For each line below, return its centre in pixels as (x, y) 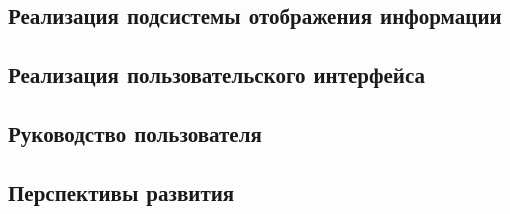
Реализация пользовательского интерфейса (217, 74)
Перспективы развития (121, 191)
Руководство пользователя (135, 132)
